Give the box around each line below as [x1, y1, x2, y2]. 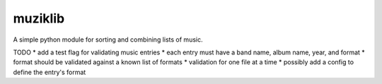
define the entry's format [13, 68, 86, 76]
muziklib [13, 11, 65, 26]
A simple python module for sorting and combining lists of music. [13, 35, 203, 44]
